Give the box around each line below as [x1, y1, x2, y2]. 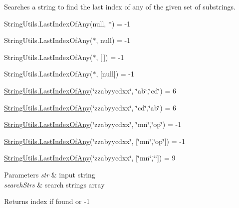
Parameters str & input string [4, 169, 95, 179]
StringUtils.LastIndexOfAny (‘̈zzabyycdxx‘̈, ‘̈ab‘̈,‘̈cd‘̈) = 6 [4, 85, 177, 95]
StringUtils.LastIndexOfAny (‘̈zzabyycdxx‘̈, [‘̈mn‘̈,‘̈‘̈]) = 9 [4, 152, 176, 163]
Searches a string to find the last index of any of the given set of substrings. [4, 1, 236, 11]
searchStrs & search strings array [4, 179, 105, 189]
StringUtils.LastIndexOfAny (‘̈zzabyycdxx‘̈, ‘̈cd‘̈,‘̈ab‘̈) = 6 [4, 102, 177, 112]
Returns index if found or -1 [4, 196, 90, 206]
